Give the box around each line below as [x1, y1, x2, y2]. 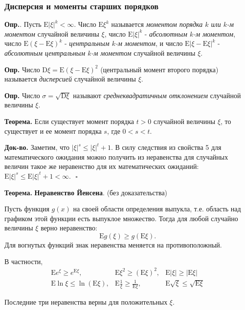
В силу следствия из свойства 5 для [115, 142, 222, 152]
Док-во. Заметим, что [4, 142, 69, 152]
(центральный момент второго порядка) [100, 64, 219, 74]
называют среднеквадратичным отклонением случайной [73, 90, 241, 100]
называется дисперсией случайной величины [4, 74, 136, 84]
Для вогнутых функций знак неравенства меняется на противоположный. [4, 239, 222, 249]
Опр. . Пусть [4, 19, 42, 29]
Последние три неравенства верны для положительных [4, 297, 168, 307]
